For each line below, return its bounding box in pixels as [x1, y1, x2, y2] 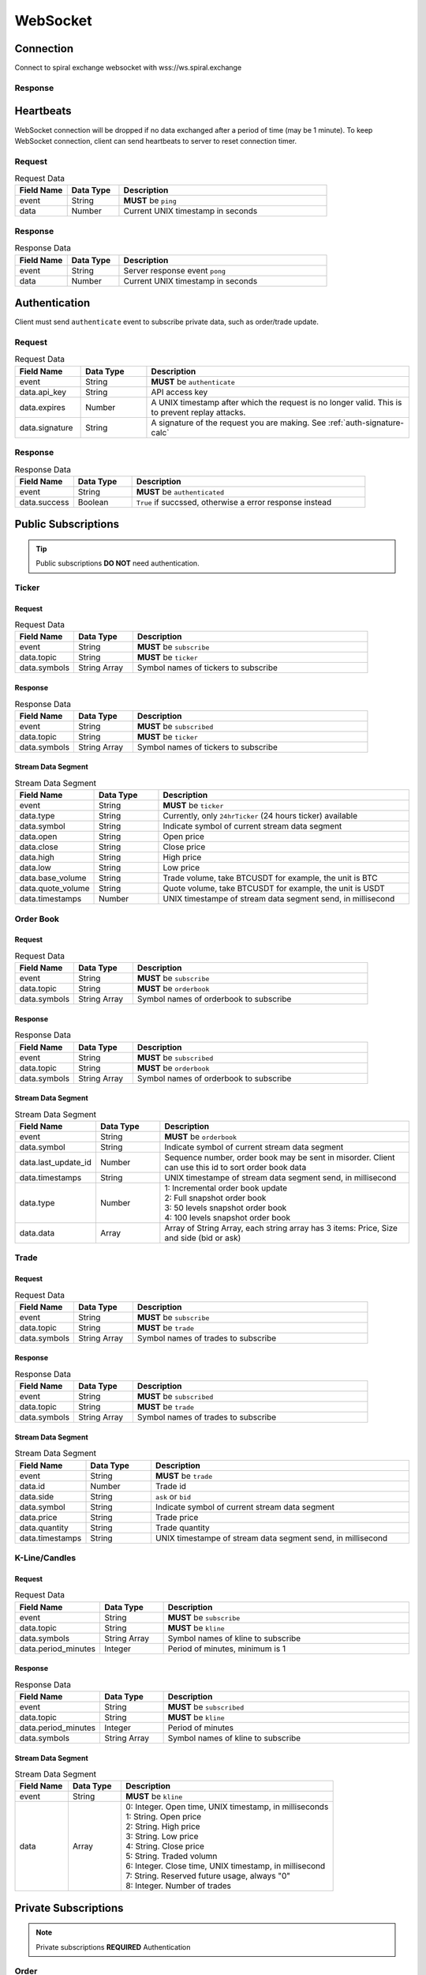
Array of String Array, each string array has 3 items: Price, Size [164, 1222, 398, 1233]
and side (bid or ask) [164, 1232, 241, 1243]
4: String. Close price [125, 1841, 205, 1852]
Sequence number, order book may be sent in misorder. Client [164, 1152, 395, 1163]
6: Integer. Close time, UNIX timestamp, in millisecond [125, 1860, 326, 1872]
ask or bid [155, 1491, 192, 1502]
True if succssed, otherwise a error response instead [136, 496, 332, 507]
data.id [19, 1480, 46, 1492]
